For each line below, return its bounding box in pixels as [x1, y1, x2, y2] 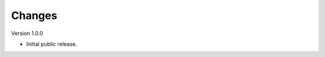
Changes [11, 9, 57, 22]
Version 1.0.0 [11, 30, 43, 37]
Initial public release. [26, 40, 78, 47]
